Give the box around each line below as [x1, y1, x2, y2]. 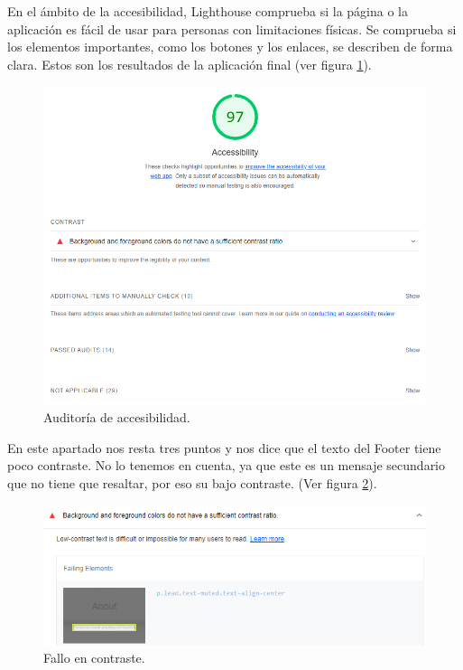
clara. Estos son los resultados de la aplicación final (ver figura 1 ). [7, 54, 372, 73]
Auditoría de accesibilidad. [43, 408, 190, 427]
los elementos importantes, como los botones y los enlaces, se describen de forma [7, 37, 453, 56]
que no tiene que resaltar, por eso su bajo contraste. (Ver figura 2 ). [7, 474, 377, 493]
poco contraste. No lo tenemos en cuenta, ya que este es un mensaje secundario [7, 456, 446, 475]
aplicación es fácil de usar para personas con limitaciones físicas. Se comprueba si [7, 19, 457, 38]
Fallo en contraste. [43, 648, 145, 667]
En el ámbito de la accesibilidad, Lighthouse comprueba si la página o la [7, 2, 408, 20]
